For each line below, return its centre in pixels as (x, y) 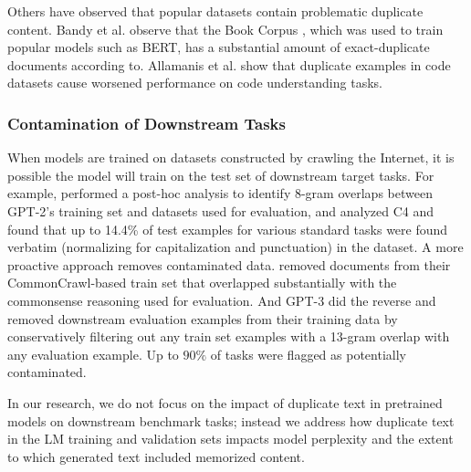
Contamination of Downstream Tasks (147, 123)
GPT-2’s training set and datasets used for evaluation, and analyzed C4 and (221, 210)
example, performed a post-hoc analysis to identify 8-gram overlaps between (220, 193)
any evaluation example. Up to (93, 354)
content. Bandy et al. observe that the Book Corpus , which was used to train (225, 29)
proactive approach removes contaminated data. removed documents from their (229, 264)
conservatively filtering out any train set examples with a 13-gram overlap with (229, 336)
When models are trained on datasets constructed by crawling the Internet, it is (231, 157)
